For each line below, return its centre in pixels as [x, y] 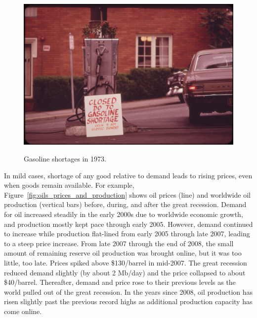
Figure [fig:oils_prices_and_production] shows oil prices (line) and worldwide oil [128, 194]
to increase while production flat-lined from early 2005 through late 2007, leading [127, 234]
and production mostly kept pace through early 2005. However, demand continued [128, 224]
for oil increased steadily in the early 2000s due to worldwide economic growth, [124, 214]
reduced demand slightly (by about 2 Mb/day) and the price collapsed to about [125, 272]
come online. [23, 311]
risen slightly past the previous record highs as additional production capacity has [128, 301]
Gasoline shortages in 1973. [65, 159]
